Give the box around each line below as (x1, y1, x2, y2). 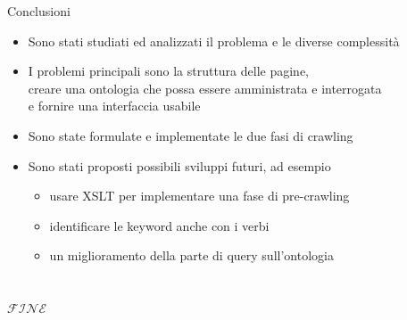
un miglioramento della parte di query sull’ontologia (49, 246, 334, 265)
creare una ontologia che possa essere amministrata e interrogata (28, 78, 382, 97)
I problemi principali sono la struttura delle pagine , (28, 62, 310, 80)
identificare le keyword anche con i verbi (49, 216, 270, 234)
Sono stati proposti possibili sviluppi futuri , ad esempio (28, 156, 331, 175)
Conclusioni (7, 2, 71, 20)
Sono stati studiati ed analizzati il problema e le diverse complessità (28, 31, 400, 50)
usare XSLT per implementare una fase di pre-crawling (49, 186, 350, 205)
